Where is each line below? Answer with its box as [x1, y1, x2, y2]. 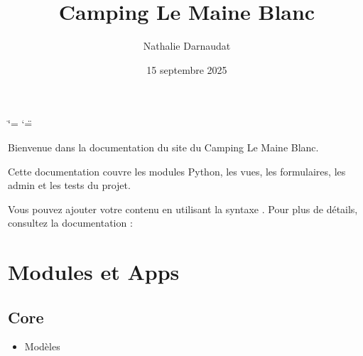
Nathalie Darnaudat [143, 38, 231, 53]
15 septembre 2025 [146, 62, 227, 77]
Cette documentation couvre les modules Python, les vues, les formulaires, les [8, 163, 346, 178]
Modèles [24, 339, 60, 354]
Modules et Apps [8, 257, 180, 286]
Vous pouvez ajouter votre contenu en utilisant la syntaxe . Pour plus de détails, [8, 201, 358, 216]
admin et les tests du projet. [8, 178, 131, 193]
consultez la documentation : [8, 215, 133, 230]
